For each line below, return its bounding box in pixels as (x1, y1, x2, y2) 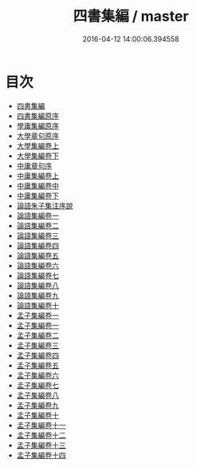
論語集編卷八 (16, 280, 59, 290)
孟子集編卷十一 (16, 420, 66, 429)
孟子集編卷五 (16, 360, 59, 370)
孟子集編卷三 (16, 340, 59, 350)
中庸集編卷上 (16, 171, 59, 180)
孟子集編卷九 (16, 400, 59, 410)
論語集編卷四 (16, 240, 59, 250)
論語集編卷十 (16, 300, 59, 310)
